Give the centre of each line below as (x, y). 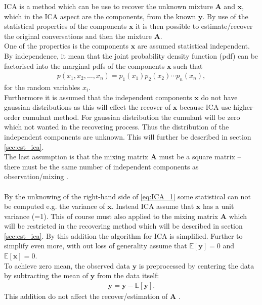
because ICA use (205, 107)
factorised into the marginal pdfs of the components (84, 66)
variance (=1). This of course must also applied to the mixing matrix (111, 216)
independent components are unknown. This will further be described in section (128, 136)
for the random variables (42, 87)
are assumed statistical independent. (193, 46)
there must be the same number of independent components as (101, 166)
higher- (244, 107)
